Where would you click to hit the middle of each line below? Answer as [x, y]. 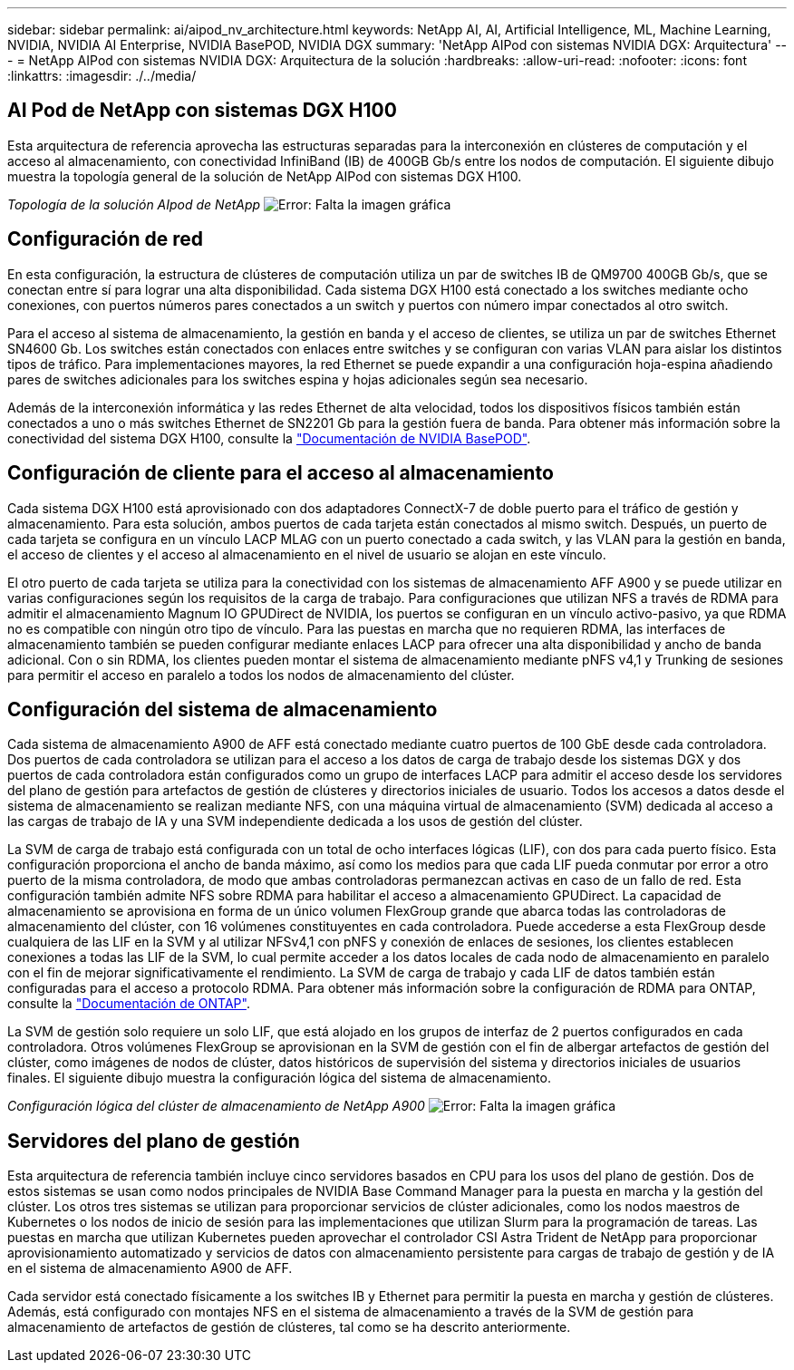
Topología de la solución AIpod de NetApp [134, 204]
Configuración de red [105, 239]
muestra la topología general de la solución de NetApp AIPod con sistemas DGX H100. [265, 176]
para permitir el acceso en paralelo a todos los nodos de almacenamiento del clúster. [261, 675]
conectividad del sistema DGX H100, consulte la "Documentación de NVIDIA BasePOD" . [269, 438]
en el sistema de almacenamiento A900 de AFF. [150, 1268]
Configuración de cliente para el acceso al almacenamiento [281, 473]
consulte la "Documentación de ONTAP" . [129, 1004]
